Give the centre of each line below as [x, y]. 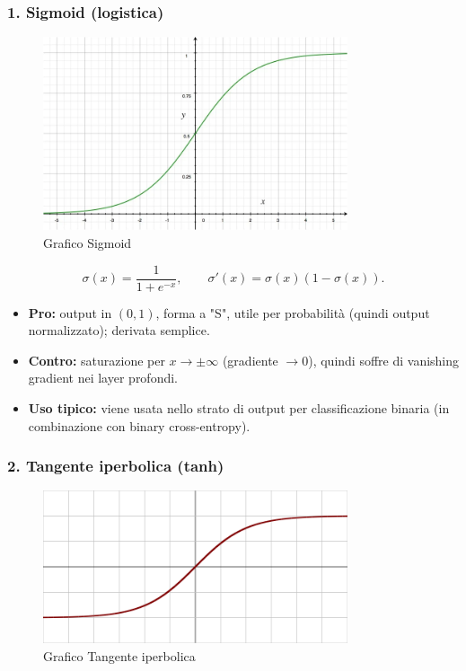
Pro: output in [70, 312]
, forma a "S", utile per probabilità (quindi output [293, 312]
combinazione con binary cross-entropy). [139, 425]
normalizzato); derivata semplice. [119, 330]
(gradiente [250, 360]
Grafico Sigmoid [88, 242]
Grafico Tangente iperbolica [119, 655]
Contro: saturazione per [97, 360]
